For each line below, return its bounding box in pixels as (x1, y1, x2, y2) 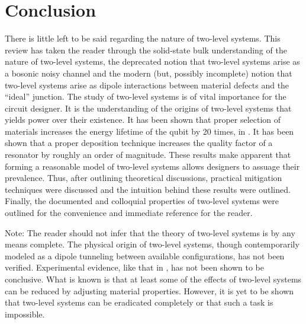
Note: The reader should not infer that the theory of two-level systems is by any (5, 226, 295, 239)
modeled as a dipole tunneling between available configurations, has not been (5, 249, 285, 262)
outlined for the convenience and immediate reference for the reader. (5, 207, 253, 219)
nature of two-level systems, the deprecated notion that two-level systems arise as (5, 55, 300, 68)
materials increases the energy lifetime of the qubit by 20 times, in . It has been (5, 125, 294, 137)
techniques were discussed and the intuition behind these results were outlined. (5, 183, 291, 195)
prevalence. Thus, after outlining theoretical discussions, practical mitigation (5, 171, 282, 184)
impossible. (5, 307, 45, 320)
